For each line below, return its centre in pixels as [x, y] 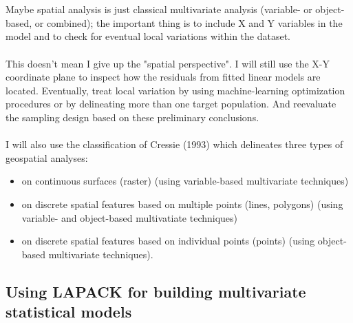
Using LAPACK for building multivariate [156, 291]
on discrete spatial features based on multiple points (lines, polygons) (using [182, 204]
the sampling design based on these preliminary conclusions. [132, 117]
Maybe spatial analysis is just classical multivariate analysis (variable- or [159, 9]
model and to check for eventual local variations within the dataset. [148, 36]
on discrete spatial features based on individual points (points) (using [168, 241]
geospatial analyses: [47, 157]
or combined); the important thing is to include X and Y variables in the [189, 22]
